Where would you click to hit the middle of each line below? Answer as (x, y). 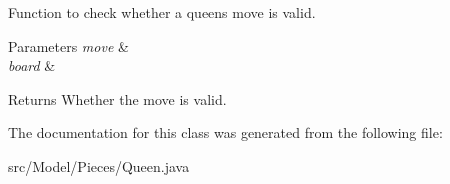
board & (32, 65)
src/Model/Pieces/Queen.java (99, 165)
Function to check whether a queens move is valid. (162, 12)
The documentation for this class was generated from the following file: (225, 132)
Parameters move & (68, 45)
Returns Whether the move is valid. (117, 98)
